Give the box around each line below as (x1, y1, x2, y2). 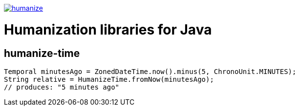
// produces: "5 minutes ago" (4, 83, 120, 91)
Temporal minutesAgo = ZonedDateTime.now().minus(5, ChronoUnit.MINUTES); (4, 67, 297, 75)
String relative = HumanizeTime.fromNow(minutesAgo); (4, 75, 214, 83)
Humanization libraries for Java (4, 21, 212, 38)
